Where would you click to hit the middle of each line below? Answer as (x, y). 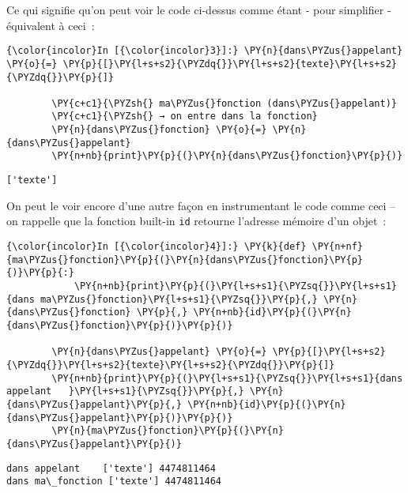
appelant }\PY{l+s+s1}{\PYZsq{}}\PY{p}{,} (125, 391)
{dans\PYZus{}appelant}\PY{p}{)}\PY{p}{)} (120, 418)
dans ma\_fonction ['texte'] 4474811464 (114, 482)
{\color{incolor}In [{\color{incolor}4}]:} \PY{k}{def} (157, 246)
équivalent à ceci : (51, 25)
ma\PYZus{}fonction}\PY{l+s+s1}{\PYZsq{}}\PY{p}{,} (179, 299)
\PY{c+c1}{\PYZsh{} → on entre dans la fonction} (185, 117)
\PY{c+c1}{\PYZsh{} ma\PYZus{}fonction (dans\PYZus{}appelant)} (224, 103)
